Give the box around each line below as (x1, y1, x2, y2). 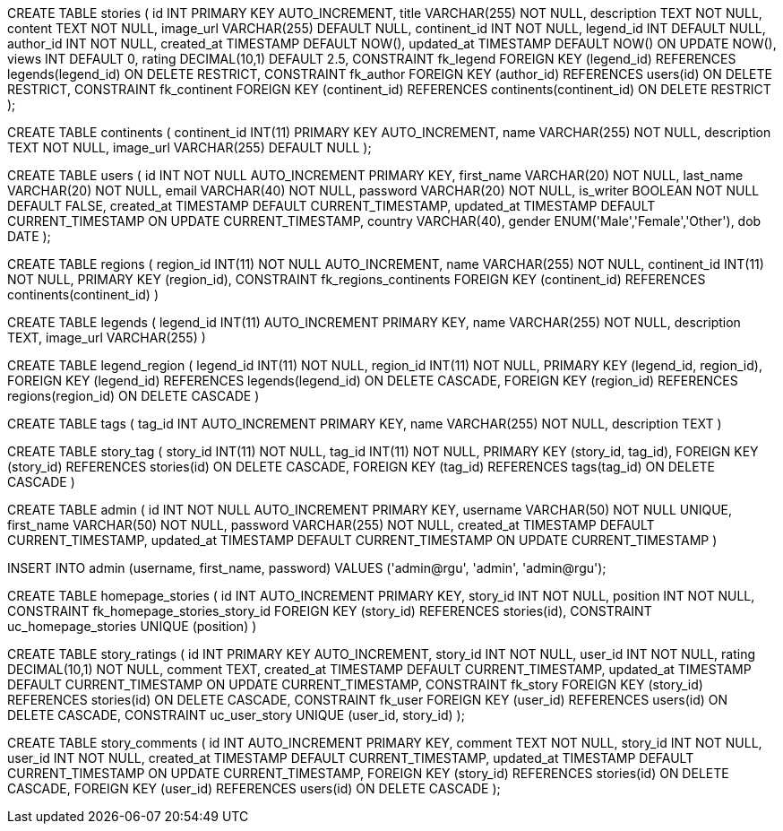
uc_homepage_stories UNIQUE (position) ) (7, 619, 257, 634)
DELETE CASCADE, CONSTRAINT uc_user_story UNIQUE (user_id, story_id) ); (7, 707, 465, 723)
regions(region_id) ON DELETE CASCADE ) (7, 388, 260, 403)
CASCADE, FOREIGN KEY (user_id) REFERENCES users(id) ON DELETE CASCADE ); (7, 781, 501, 796)
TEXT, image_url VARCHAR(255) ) (7, 330, 206, 345)
